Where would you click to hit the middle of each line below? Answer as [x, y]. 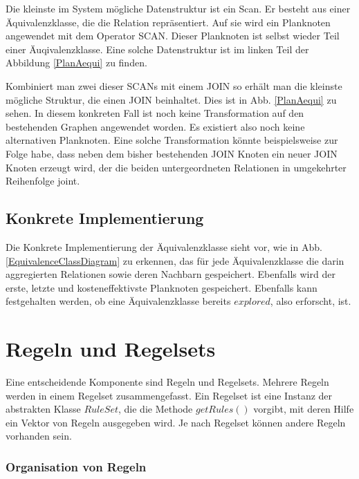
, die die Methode [156, 409]
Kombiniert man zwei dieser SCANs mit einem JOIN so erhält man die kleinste [174, 85]
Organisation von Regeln [76, 466]
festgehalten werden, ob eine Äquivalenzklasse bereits [118, 301]
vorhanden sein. [39, 436]
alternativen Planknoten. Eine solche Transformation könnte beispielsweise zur [172, 140]
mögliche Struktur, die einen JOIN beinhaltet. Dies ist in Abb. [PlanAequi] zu [171, 99]
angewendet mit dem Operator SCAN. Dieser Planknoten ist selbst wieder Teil [173, 36]
